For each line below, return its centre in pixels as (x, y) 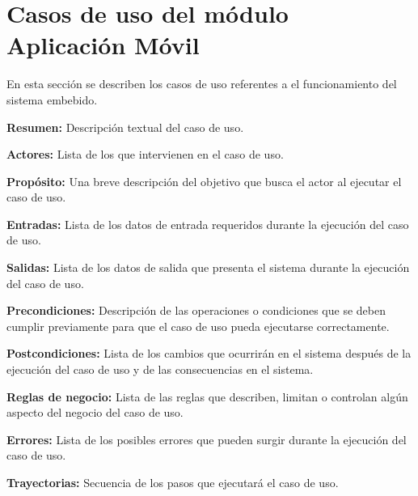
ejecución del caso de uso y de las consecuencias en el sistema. (160, 369)
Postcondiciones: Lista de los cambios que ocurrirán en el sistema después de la (209, 353)
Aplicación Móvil (103, 45)
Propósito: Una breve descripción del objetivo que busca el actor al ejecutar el (204, 181)
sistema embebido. (52, 99)
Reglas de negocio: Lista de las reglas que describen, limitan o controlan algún (207, 396)
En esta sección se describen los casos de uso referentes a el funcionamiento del (202, 84)
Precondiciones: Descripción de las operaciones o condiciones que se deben (196, 310)
